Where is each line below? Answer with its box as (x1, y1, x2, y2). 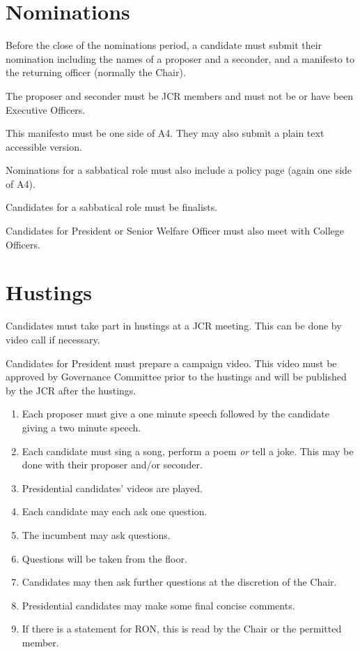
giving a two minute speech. (22, 420, 141, 434)
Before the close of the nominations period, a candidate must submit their (6, 38, 322, 52)
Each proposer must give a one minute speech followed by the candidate (22, 406, 329, 421)
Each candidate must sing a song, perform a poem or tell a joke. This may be (22, 443, 354, 458)
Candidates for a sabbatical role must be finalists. (6, 200, 218, 214)
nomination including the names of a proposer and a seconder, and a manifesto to (6, 51, 354, 66)
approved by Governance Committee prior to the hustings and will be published (6, 369, 347, 384)
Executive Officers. (6, 102, 86, 117)
